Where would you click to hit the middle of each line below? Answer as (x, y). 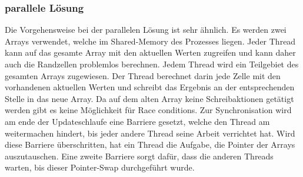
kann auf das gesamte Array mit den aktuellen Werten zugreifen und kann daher (150, 52)
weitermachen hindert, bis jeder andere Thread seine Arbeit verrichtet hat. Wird (150, 133)
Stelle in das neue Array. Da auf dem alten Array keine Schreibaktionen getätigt (149, 98)
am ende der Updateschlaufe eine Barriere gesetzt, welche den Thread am (137, 121)
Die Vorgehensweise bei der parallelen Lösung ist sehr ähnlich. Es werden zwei (146, 30)
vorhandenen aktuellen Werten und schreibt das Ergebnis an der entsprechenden (150, 87)
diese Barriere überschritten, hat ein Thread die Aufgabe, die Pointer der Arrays (150, 144)
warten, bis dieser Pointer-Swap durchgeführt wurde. (100, 167)
